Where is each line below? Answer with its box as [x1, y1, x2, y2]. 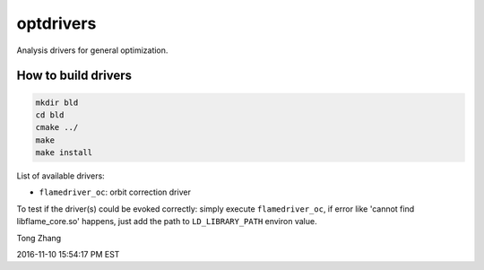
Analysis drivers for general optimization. [16, 45, 169, 56]
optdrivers [16, 13, 97, 33]
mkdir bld [35, 97, 79, 108]
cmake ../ [35, 122, 79, 133]
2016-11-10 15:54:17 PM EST [16, 249, 120, 260]
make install [35, 148, 93, 158]
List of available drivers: [16, 170, 105, 181]
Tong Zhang [16, 232, 62, 243]
